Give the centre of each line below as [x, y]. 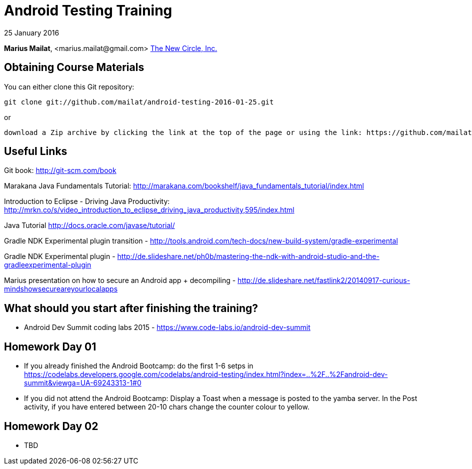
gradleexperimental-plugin [48, 265]
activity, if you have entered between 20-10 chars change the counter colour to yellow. [167, 407]
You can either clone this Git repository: [69, 86]
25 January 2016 [32, 32]
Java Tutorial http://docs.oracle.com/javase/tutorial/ [89, 225]
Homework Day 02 [51, 426]
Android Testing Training [88, 10]
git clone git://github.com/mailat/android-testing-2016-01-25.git [139, 102]
